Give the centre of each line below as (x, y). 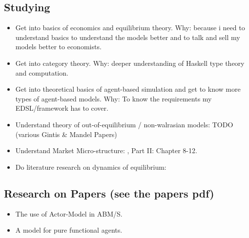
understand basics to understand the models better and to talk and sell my (128, 37)
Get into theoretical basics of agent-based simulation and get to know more (128, 89)
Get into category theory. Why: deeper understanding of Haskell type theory (130, 63)
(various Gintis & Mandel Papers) (66, 134)
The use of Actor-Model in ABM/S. (69, 213)
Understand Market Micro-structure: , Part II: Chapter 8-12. (106, 150)
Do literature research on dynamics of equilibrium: (91, 167)
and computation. (42, 72)
